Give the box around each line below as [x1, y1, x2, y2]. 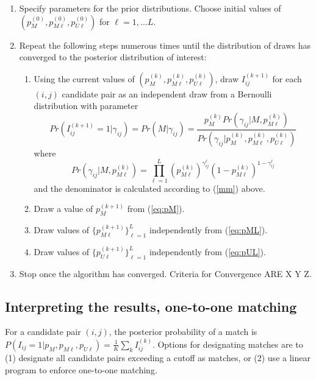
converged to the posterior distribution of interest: [19, 51, 207, 63]
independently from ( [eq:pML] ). [149, 223, 268, 236]
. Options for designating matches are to [152, 337, 303, 350]
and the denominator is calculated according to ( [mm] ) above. [34, 181, 265, 194]
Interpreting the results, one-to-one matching [5, 297, 297, 315]
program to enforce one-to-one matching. [5, 363, 157, 376]
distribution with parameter [34, 99, 138, 112]
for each [272, 72, 302, 85]
